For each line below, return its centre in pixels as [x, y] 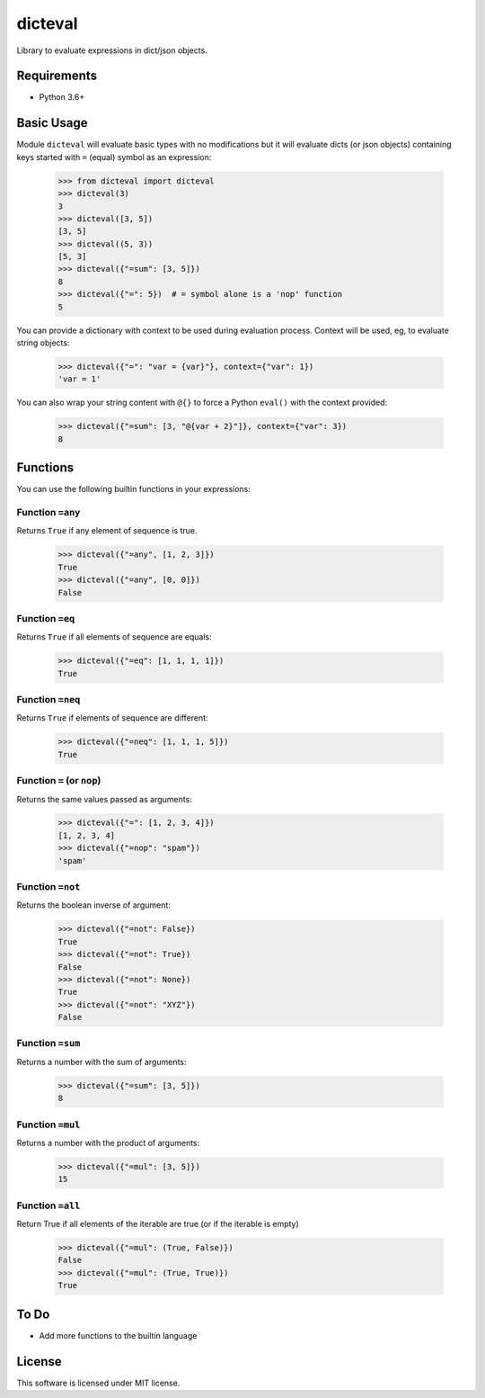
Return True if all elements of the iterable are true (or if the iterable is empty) [158, 1224]
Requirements [57, 76]
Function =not [48, 887]
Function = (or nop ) [59, 781]
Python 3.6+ [62, 97]
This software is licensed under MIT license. [98, 1383]
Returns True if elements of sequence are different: [112, 718]
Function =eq [46, 618]
